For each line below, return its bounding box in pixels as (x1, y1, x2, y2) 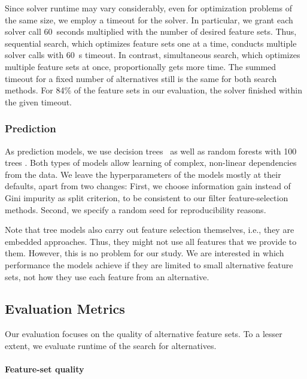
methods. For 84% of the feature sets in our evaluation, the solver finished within (5, 84, 302, 96)
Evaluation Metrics (5, 299, 125, 318)
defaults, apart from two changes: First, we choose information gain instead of (5, 180, 291, 192)
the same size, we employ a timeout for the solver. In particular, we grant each (5, 13, 293, 26)
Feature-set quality (5, 363, 84, 375)
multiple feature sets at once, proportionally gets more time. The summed (5, 60, 276, 72)
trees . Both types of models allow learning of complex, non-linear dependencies (5, 156, 297, 169)
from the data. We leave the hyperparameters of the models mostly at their (5, 168, 281, 180)
